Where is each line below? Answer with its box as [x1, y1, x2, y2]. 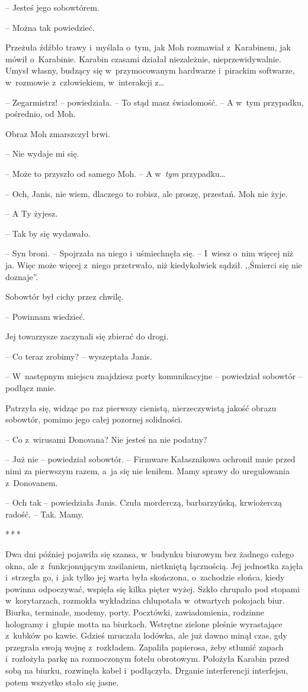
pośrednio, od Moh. [5, 107, 76, 120]
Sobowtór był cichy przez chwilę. [5, 290, 124, 303]
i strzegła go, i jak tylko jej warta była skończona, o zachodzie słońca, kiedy [5, 571, 285, 583]
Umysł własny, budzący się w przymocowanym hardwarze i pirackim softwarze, [5, 64, 295, 77]
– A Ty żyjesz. [5, 207, 58, 220]
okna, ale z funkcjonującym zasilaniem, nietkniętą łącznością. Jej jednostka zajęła [5, 559, 303, 572]
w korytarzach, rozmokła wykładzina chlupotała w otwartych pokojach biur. [5, 594, 285, 607]
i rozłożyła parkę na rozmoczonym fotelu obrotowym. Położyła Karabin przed [5, 652, 290, 665]
